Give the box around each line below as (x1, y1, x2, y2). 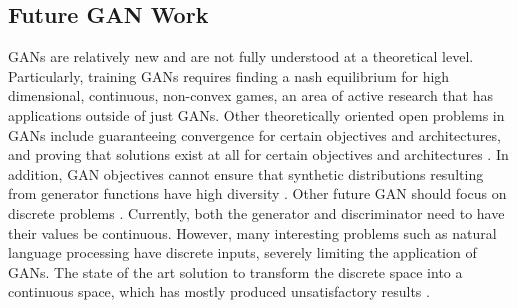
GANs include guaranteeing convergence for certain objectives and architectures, (8, 124, 501, 145)
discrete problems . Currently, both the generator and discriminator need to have (8, 202, 505, 223)
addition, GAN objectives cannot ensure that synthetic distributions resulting (8, 163, 484, 184)
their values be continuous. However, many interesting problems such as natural (8, 222, 497, 243)
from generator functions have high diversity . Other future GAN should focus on (8, 183, 507, 204)
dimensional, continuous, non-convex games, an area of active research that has (8, 85, 494, 106)
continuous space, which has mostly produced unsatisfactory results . (8, 281, 430, 302)
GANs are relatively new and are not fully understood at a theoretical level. (8, 46, 474, 67)
